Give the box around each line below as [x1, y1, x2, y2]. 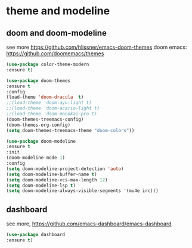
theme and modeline [6, 4, 110, 18]
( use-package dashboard [6, 232, 66, 238]
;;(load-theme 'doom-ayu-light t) [6, 100, 92, 106]
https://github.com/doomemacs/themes [6, 50, 104, 57]
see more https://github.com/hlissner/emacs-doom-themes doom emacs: [6, 43, 187, 51]
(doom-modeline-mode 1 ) [6, 155, 66, 161]
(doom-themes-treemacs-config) [6, 116, 84, 123]
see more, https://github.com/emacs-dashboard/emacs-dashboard [6, 220, 172, 227]
